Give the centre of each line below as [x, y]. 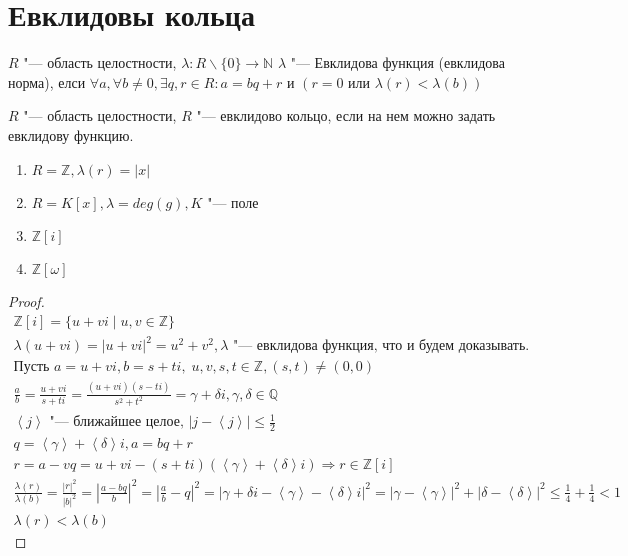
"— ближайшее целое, [116, 422]
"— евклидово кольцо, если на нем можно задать [346, 115]
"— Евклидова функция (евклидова [397, 62]
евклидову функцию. [71, 134]
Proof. [26, 301]
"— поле [233, 201]
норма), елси [47, 81]
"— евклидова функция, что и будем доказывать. [381, 346]
